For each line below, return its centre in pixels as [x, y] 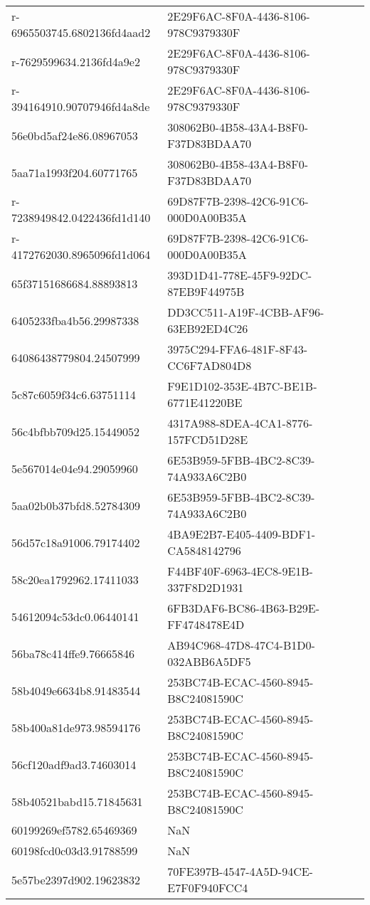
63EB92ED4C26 [208, 328]
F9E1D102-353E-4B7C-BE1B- [242, 386]
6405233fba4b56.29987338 [75, 320]
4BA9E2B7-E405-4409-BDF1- [242, 534]
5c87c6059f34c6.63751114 [74, 394]
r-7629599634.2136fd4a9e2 [76, 61]
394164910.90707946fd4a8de [81, 106]
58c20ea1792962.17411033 [75, 579]
